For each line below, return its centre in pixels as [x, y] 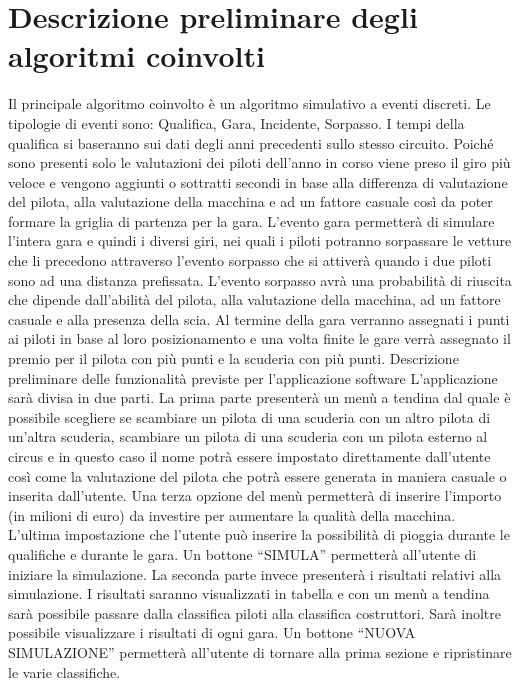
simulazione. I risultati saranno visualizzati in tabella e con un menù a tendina [249, 593]
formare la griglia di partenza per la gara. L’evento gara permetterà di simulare [251, 220]
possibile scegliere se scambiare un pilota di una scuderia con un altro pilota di [249, 416]
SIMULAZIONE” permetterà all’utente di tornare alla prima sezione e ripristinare [260, 651]
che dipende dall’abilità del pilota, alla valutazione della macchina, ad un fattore [254, 299]
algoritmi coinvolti [136, 55]
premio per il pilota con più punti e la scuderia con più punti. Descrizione [233, 358]
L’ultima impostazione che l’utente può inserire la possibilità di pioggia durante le [259, 534]
